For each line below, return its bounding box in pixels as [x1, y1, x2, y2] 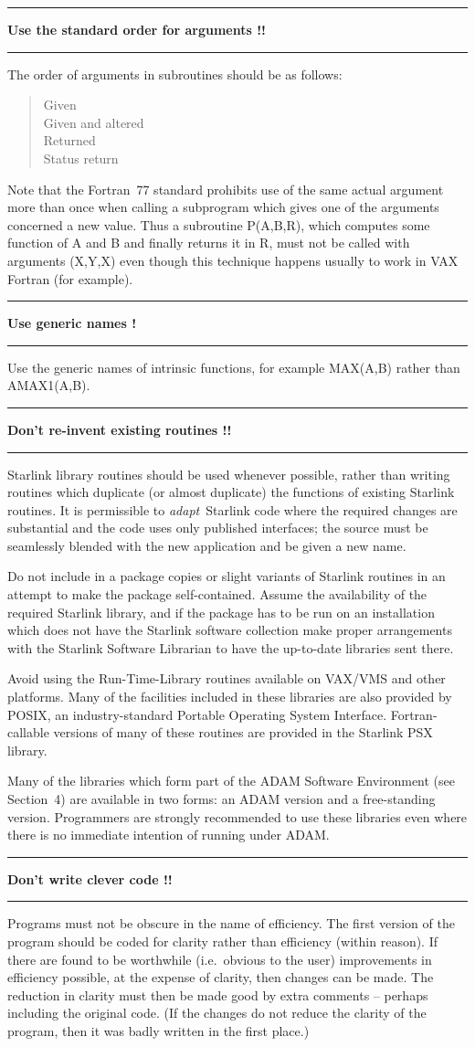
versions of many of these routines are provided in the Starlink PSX [53, 723, 433, 742]
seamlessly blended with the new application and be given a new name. [7, 535, 406, 555]
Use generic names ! [7, 313, 137, 333]
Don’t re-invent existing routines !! [7, 419, 232, 439]
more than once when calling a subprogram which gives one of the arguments [7, 197, 439, 217]
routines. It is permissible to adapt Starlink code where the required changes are [7, 500, 458, 519]
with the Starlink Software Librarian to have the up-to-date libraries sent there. [7, 638, 454, 657]
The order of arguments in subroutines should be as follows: [7, 64, 343, 83]
